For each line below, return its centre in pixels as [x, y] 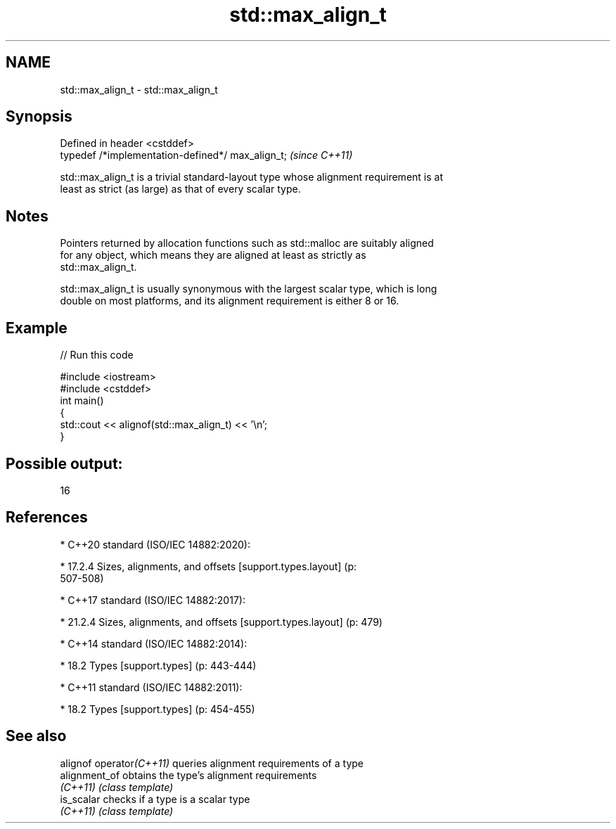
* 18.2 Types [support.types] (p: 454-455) [158, 709]
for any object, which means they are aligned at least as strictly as [213, 255]
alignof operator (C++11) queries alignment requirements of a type [212, 763]
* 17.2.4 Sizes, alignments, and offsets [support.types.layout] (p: [208, 566]
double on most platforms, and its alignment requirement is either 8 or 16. [230, 301]
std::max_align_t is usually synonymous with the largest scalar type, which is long [249, 289]
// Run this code [97, 355]
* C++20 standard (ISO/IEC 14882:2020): [155, 544]
